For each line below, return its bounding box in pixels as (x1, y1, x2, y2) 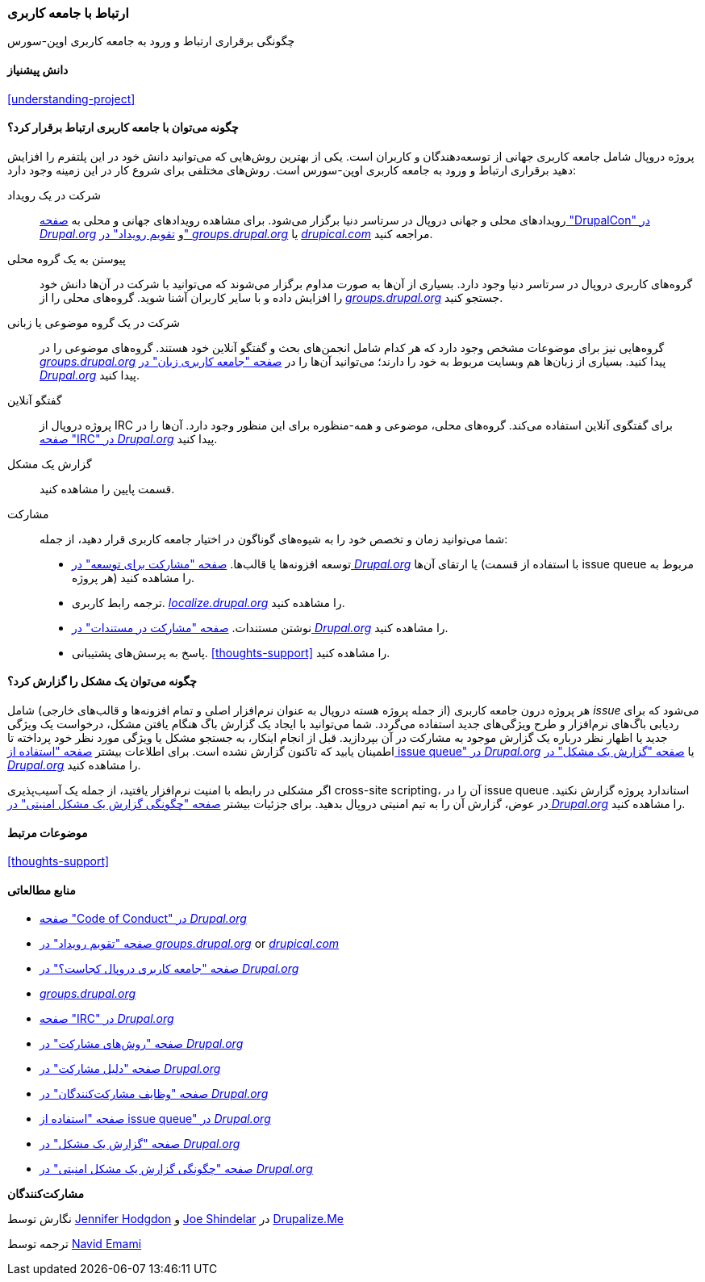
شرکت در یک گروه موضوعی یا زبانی (7, 315, 180, 329)
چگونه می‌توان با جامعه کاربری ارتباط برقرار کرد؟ (7, 120, 239, 135)
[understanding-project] (7, 91, 136, 106)
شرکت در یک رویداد (7, 187, 101, 202)
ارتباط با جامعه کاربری (7, 5, 129, 21)
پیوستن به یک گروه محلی (7, 251, 126, 266)
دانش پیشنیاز (7, 62, 69, 77)
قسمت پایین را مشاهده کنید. (40, 481, 175, 496)
